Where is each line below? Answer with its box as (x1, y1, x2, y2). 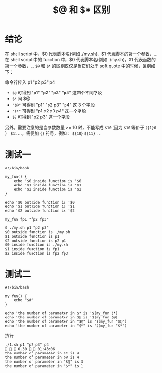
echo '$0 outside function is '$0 (5, 200, 75, 205)
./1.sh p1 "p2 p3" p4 (5, 342, 49, 347)
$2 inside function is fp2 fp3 (5, 251, 68, 256)
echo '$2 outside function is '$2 (5, 208, 75, 213)
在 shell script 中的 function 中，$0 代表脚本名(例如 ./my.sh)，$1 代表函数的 (5, 56, 156, 62)
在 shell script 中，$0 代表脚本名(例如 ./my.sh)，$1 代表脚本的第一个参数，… (5, 51, 158, 56)
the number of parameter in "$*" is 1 (5, 363, 83, 368)
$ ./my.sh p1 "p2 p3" (5, 225, 49, 230)
